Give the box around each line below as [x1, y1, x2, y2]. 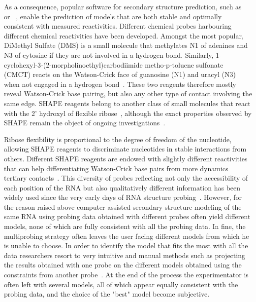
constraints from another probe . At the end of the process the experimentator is [4, 269, 249, 280]
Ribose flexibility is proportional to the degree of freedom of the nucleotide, [4, 134, 232, 144]
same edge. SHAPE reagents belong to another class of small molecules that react [4, 98, 251, 108]
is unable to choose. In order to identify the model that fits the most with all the [4, 240, 248, 251]
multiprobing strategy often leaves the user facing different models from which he [4, 230, 249, 241]
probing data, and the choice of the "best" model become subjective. [4, 289, 210, 299]
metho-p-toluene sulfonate [145, 59, 224, 70]
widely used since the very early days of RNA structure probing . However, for [4, 192, 242, 202]
